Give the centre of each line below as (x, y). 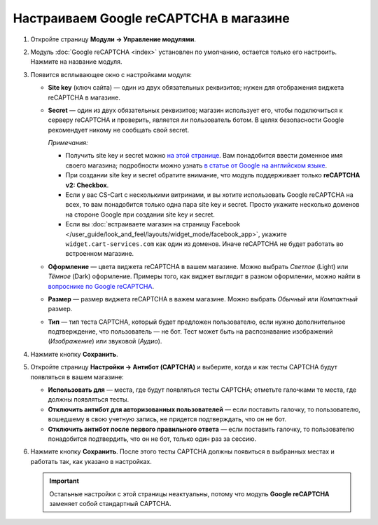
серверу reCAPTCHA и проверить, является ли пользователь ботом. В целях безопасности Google (196, 120)
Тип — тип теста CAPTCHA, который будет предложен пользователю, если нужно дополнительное (197, 322)
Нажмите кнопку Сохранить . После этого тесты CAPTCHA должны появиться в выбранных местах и (183, 451)
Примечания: (68, 143)
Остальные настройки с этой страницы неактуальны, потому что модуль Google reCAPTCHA (189, 493)
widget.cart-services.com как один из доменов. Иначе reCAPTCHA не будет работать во (204, 244)
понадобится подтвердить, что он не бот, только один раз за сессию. (152, 439)
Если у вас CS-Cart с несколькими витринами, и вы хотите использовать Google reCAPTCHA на (209, 195)
